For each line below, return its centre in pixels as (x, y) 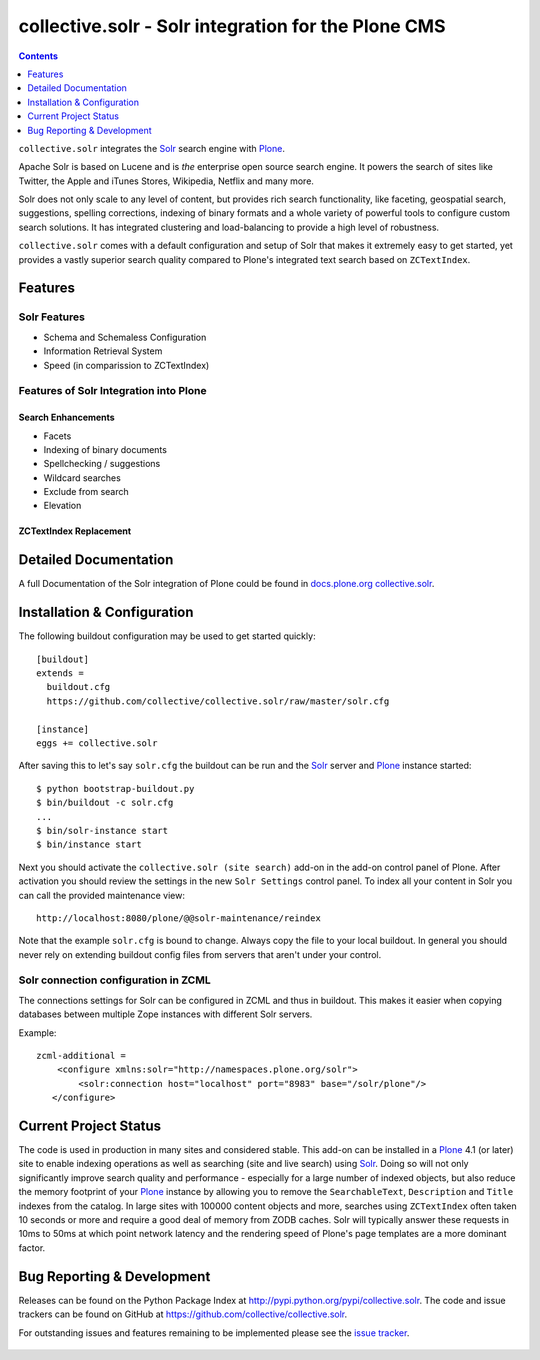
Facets (57, 436)
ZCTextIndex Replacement (75, 531)
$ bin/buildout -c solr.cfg (105, 803)
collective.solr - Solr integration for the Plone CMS (232, 26)
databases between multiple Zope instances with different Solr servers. (165, 1014)
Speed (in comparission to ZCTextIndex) (126, 365)
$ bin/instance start (89, 844)
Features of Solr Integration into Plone (112, 391)
